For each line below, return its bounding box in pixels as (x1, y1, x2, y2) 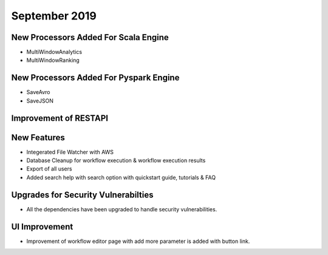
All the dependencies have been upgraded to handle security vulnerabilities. (26, 205, 217, 212)
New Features (11, 132, 65, 143)
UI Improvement (11, 222, 73, 232)
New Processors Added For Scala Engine (11, 32, 169, 42)
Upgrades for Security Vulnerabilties (11, 189, 154, 200)
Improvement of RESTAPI (11, 113, 109, 123)
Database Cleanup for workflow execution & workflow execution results (26, 157, 206, 164)
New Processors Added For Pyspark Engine (11, 73, 180, 83)
